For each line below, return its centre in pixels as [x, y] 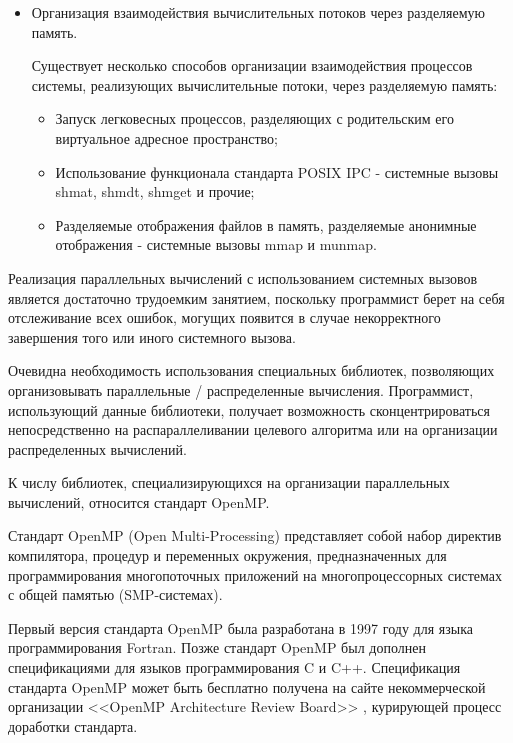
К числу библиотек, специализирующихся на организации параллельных [229, 482]
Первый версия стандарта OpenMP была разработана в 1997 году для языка [240, 627]
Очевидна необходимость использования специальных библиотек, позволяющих [251, 370]
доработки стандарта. [73, 725]
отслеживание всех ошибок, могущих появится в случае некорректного [224, 317]
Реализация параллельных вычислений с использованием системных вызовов [243, 277]
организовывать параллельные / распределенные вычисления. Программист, [241, 389]
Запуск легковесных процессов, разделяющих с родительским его [254, 118]
